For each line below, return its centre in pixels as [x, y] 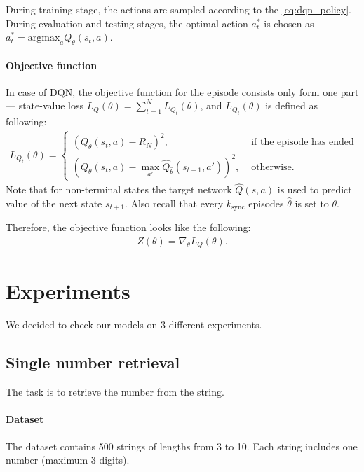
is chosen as [289, 23]
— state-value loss [45, 105]
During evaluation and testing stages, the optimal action [127, 23]
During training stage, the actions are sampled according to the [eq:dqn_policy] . [178, 9]
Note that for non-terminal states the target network [119, 189]
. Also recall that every [174, 203]
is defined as [292, 105]
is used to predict [315, 189]
